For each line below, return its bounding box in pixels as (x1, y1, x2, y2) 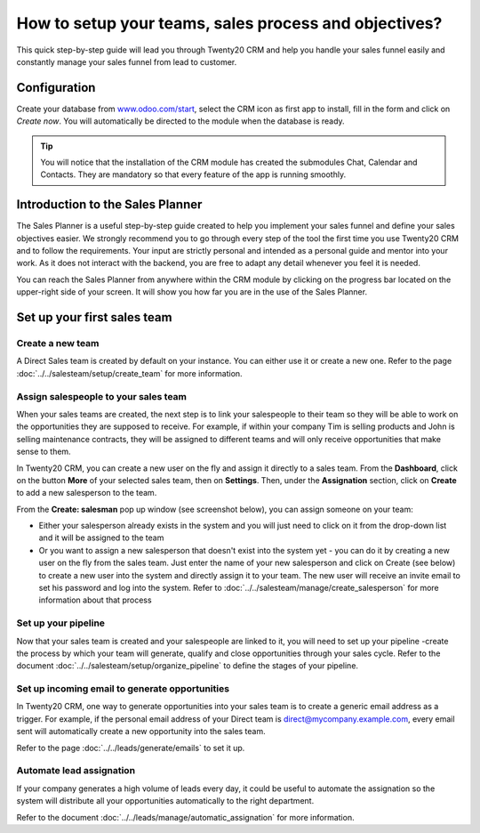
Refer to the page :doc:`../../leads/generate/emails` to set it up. (16, 742, 245, 753)
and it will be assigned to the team (38, 532, 164, 543)
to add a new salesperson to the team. (16, 488, 157, 498)
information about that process (38, 594, 152, 605)
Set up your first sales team (16, 310, 172, 325)
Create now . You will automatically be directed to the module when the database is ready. (16, 116, 346, 126)
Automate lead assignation (16, 764, 136, 777)
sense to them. (16, 446, 71, 457)
